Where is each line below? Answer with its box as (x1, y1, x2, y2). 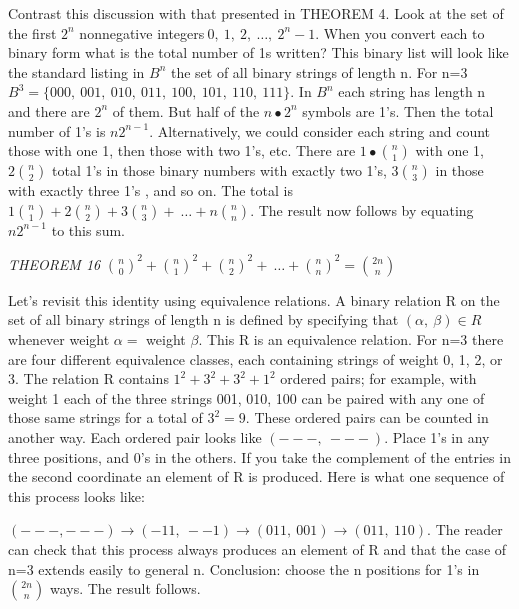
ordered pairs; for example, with (280, 368, 477, 389)
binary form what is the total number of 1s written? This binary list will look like (8, 42, 509, 63)
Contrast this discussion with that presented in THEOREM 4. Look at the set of (8, 3, 504, 23)
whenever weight (8, 329, 110, 350)
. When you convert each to (315, 22, 485, 43)
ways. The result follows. (49, 578, 201, 599)
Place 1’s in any (392, 427, 490, 447)
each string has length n (338, 81, 486, 102)
